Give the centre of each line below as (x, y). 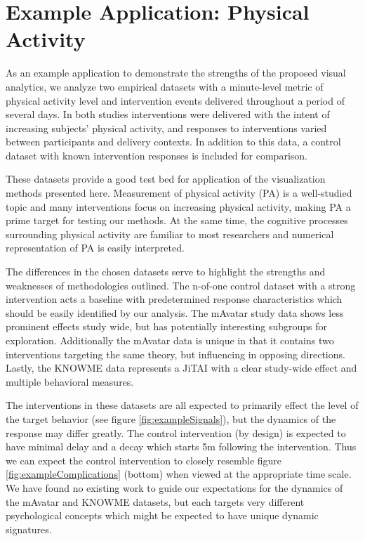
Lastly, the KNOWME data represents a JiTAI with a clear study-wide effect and (181, 368)
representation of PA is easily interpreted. (95, 248)
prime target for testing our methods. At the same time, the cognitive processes (177, 220)
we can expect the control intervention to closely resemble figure (144, 460)
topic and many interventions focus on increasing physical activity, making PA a (178, 206)
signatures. (29, 529)
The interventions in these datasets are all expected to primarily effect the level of (182, 405)
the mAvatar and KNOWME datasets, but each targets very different (155, 501)
